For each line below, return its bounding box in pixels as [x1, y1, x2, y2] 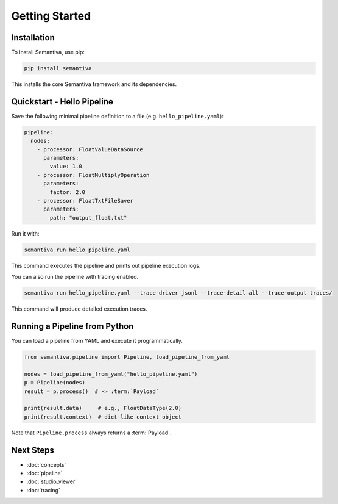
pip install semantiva [24, 65, 92, 72]
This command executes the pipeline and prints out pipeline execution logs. [11, 262, 201, 269]
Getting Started [11, 9, 91, 23]
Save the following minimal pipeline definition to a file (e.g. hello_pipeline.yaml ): [11, 112, 224, 120]
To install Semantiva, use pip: [11, 49, 85, 56]
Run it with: [11, 229, 40, 237]
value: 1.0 [49, 163, 82, 170]
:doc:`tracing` [26, 486, 61, 494]
